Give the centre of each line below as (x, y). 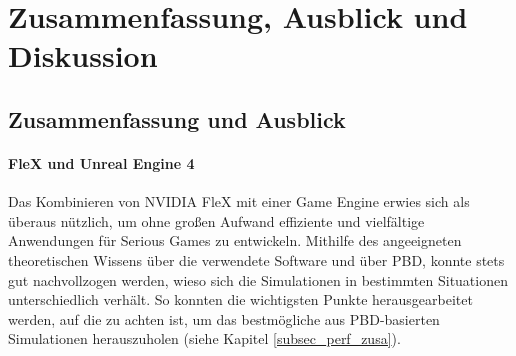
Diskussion (83, 55)
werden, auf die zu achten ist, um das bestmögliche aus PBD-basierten (224, 318)
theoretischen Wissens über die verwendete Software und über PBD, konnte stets (256, 259)
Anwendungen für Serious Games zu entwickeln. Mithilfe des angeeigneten (235, 240)
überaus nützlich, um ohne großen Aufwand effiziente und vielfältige (216, 220)
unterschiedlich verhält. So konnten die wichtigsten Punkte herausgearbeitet (240, 299)
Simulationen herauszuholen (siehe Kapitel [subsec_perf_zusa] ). (204, 338)
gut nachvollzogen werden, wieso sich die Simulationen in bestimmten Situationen (258, 279)
